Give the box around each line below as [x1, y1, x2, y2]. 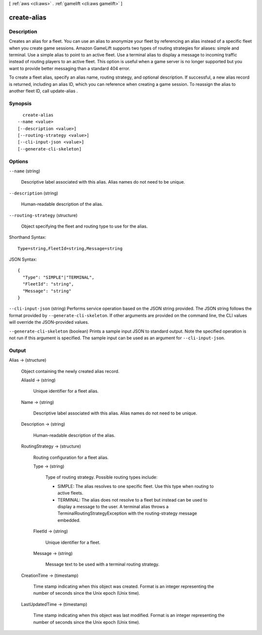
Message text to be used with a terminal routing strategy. [45, 561, 160, 568]
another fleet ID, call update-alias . [9, 88, 78, 94]
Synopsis [9, 100, 32, 107]
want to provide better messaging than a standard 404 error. [9, 66, 131, 71]
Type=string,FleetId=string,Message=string [17, 246, 123, 251]
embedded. [57, 517, 81, 523]
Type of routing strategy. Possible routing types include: [45, 474, 158, 480]
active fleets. [57, 490, 83, 496]
